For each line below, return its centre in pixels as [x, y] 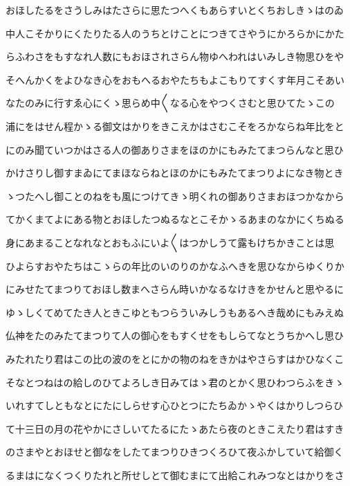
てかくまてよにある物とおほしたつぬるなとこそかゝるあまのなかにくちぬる [175, 219]
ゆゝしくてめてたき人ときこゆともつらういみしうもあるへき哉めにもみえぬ [175, 312]
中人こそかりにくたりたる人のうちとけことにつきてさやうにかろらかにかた [175, 33]
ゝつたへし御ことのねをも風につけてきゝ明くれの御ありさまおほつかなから [175, 196]
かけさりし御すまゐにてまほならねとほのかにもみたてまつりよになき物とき [175, 173]
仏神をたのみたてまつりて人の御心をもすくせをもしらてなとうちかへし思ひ [175, 335]
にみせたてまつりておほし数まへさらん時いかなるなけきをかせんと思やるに [175, 289]
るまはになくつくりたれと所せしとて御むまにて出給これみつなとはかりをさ [175, 475]
